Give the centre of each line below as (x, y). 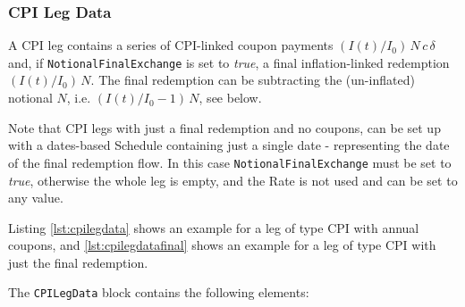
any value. (36, 198)
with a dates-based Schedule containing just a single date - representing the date (229, 145)
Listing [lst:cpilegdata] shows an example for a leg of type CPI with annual (214, 227)
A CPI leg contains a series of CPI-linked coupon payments (171, 45)
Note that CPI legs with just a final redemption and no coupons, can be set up (224, 127)
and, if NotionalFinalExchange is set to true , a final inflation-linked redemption (229, 62)
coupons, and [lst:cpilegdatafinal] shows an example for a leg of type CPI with (222, 245)
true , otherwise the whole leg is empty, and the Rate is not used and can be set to (233, 180)
